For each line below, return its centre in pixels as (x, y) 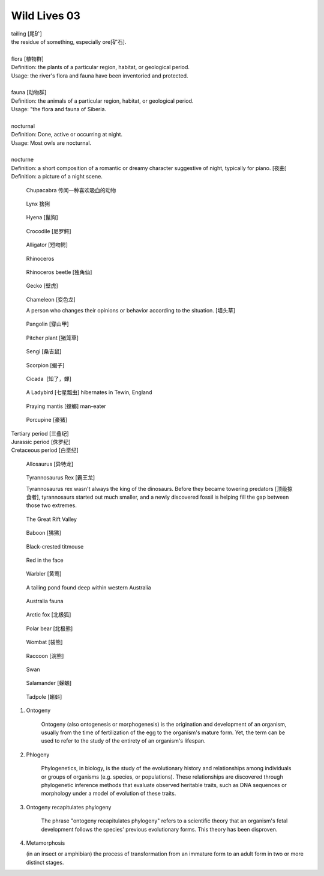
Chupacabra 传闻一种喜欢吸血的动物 (71, 190)
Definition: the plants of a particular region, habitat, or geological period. (100, 67)
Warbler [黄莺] (44, 574)
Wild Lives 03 (46, 16)
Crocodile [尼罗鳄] (49, 231)
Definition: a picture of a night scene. (57, 177)
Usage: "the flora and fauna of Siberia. (59, 109)
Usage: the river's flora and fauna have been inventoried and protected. (100, 76)
